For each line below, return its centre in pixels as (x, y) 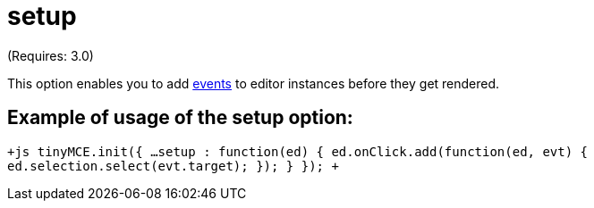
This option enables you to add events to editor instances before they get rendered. (254, 83)
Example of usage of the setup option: (180, 118)
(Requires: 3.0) (51, 55)
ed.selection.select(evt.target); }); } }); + (173, 166)
